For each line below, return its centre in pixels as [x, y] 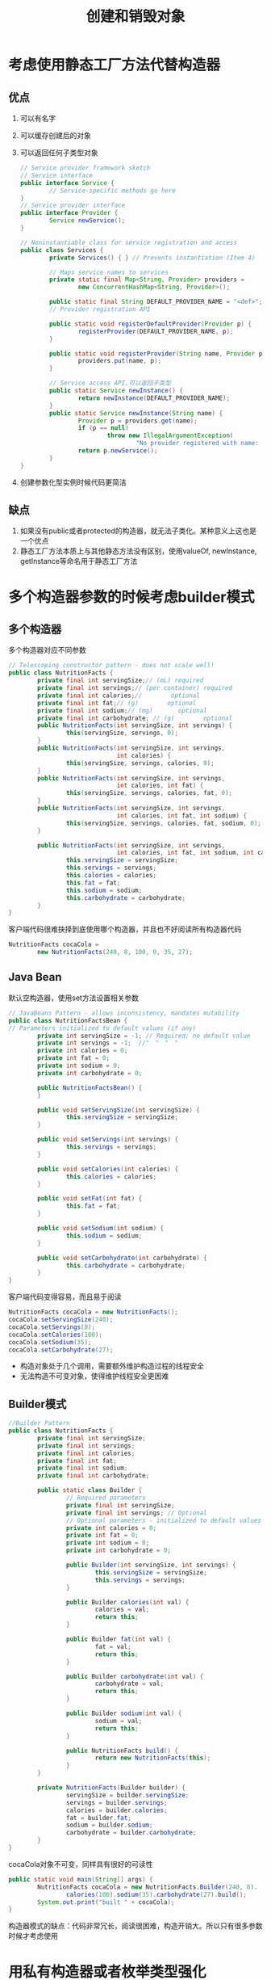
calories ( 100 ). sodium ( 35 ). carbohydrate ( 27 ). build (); [156, 1894]
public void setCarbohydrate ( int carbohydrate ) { [122, 1258]
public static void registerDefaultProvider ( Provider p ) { [151, 324]
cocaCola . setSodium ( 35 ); [50, 1342]
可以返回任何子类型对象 [59, 153]
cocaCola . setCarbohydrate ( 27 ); [61, 1350]
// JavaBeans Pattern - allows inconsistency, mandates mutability [124, 1013]
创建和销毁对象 [135, 17]
